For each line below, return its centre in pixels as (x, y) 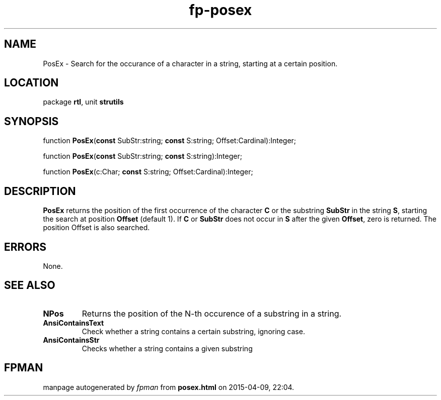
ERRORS (25, 247)
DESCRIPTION (40, 191)
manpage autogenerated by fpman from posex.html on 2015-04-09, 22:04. (169, 387)
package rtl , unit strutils (83, 102)
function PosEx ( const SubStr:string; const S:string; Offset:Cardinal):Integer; (170, 141)
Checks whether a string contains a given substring (167, 348)
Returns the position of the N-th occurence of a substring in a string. (212, 313)
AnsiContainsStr (71, 340)
